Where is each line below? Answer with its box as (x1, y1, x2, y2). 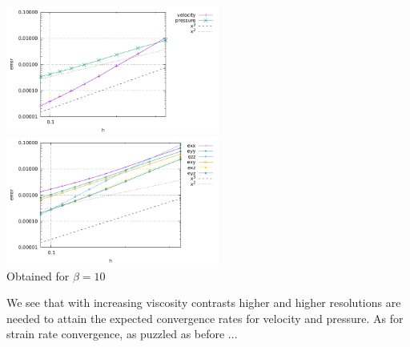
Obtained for (6, 267, 70, 284)
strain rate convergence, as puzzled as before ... (6, 325, 238, 342)
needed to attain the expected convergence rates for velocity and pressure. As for (6, 309, 404, 326)
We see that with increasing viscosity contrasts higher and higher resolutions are (6, 294, 401, 311)
